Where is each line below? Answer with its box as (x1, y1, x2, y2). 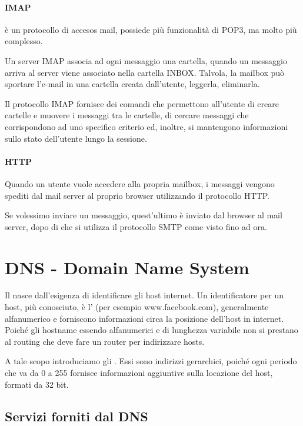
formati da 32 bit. (5, 378, 69, 390)
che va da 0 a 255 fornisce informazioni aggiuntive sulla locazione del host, (5, 367, 273, 378)
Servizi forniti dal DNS (5, 407, 148, 425)
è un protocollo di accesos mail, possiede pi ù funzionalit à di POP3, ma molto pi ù (5, 23, 297, 35)
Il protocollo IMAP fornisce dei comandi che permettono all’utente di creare (5, 97, 279, 109)
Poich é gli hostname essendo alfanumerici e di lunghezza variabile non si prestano (5, 324, 298, 336)
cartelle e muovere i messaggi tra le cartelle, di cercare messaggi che (5, 109, 249, 121)
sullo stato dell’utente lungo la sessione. (5, 132, 147, 144)
